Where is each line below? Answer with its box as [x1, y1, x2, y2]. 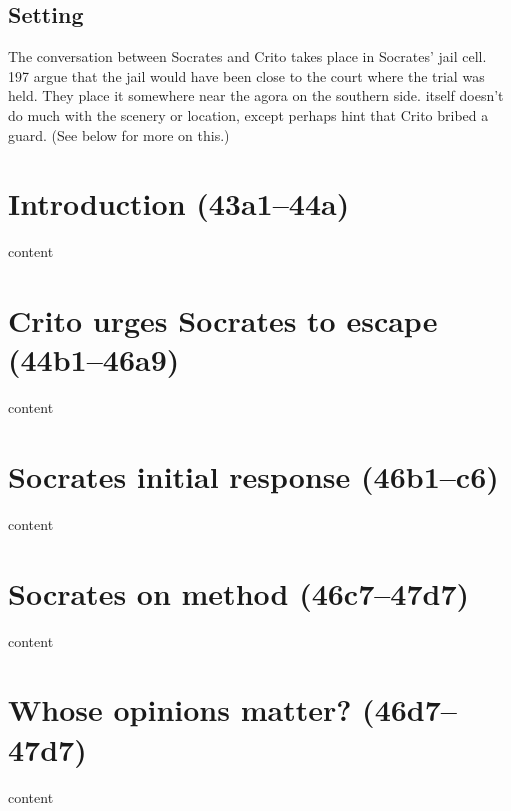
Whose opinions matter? [8, 689, 352, 730]
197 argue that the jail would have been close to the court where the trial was [8, 65, 485, 86]
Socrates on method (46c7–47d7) [8, 572, 470, 613]
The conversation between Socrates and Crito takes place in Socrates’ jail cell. [8, 46, 487, 67]
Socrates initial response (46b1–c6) [8, 455, 499, 496]
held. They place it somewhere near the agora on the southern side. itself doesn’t [8, 85, 504, 106]
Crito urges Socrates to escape [8, 300, 438, 341]
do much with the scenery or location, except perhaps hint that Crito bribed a [8, 104, 489, 125]
